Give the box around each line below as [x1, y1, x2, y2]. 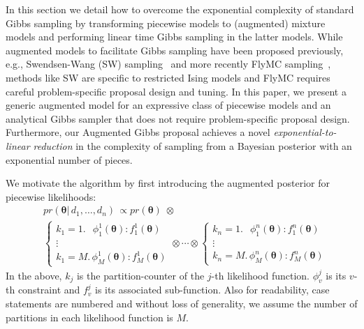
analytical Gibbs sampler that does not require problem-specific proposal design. [6, 111, 350, 125]
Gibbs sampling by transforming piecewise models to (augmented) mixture [6, 15, 326, 30]
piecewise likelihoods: [6, 189, 96, 204]
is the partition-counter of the [76, 268, 205, 282]
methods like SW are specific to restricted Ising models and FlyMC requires [6, 70, 330, 84]
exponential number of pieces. [6, 152, 133, 167]
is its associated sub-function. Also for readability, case [95, 282, 330, 297]
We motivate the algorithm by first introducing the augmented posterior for [6, 176, 330, 190]
